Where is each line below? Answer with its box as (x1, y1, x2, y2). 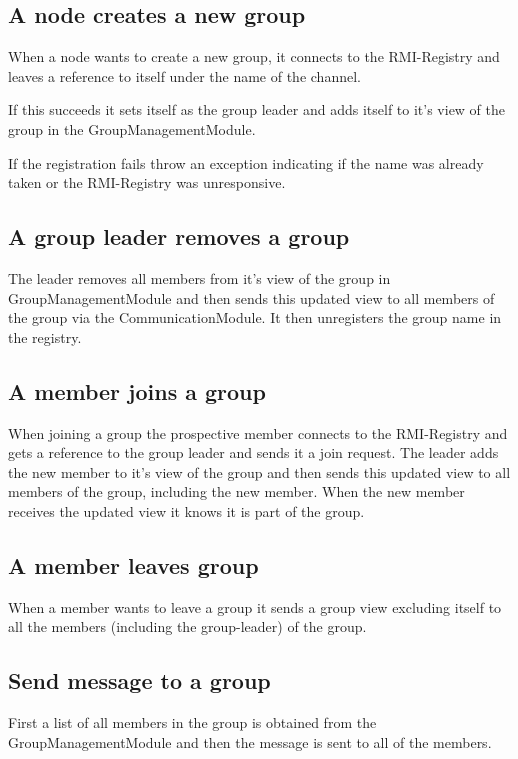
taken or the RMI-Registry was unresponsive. (8, 172, 286, 193)
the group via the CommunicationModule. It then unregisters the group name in (8, 307, 502, 328)
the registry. (8, 326, 82, 347)
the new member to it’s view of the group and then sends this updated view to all (8, 461, 511, 482)
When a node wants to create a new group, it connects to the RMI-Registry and (8, 46, 500, 67)
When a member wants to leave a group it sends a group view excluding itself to (8, 596, 502, 617)
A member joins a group (8, 375, 266, 406)
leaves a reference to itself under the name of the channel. (8, 65, 361, 86)
